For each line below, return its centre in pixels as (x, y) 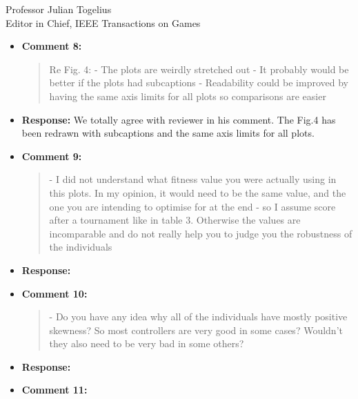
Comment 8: (52, 46)
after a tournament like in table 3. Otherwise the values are (175, 220)
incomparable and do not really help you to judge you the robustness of (201, 233)
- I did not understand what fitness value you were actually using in (193, 179)
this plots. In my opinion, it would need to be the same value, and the (198, 192)
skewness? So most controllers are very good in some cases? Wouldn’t (196, 330)
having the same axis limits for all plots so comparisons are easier (188, 96)
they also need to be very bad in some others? (147, 343)
